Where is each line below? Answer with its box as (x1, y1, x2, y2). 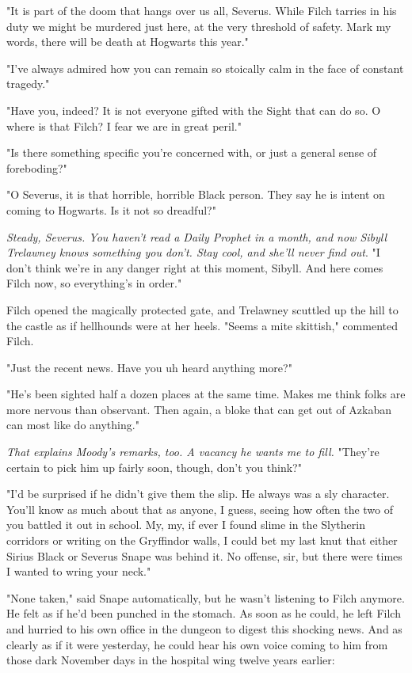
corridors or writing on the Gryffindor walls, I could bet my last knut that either (6, 532, 398, 549)
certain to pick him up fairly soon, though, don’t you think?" (6, 458, 302, 475)
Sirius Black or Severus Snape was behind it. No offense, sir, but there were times (6, 547, 402, 564)
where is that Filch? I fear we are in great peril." (6, 117, 242, 134)
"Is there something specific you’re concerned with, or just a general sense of (6, 144, 377, 161)
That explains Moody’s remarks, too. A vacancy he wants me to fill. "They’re (6, 443, 380, 460)
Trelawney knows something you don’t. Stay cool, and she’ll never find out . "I (6, 244, 380, 260)
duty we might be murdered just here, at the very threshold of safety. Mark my (6, 17, 391, 34)
